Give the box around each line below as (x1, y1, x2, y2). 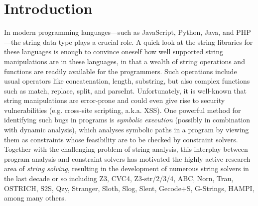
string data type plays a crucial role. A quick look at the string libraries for (23, 36, 253, 47)
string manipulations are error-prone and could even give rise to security (4, 95, 225, 105)
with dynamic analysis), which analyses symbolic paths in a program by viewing (4, 124, 249, 135)
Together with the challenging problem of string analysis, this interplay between (4, 144, 248, 154)
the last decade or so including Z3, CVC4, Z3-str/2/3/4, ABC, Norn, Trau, (4, 173, 234, 184)
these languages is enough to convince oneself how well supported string (4, 46, 223, 57)
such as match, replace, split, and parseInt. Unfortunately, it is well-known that (4, 85, 247, 96)
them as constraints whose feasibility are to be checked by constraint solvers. (4, 134, 238, 144)
